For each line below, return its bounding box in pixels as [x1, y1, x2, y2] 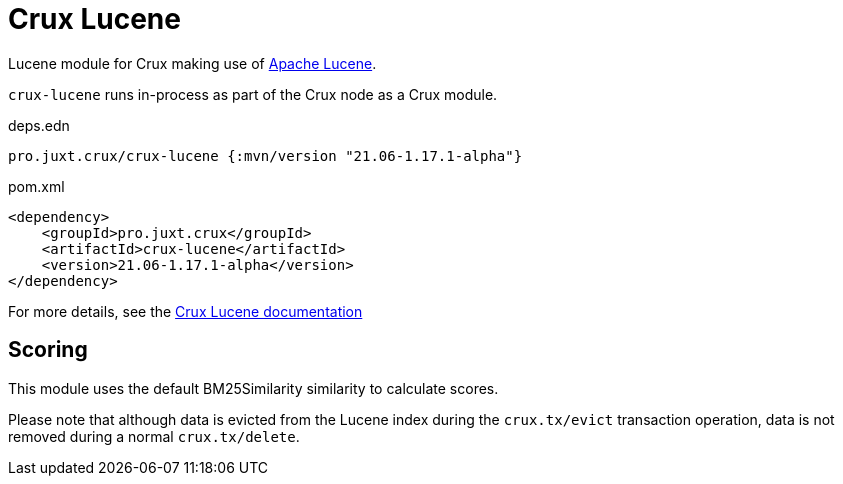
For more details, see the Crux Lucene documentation [8, 302, 363, 320]
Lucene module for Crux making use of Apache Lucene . [8, 54, 377, 72]
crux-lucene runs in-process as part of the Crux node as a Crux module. [8, 85, 498, 103]
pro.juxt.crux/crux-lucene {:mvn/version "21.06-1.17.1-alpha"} [8, 147, 523, 164]
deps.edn [8, 116, 70, 134]
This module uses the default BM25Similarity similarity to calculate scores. [8, 379, 499, 397]
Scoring [8, 337, 88, 363]
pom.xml [8, 177, 65, 195]
